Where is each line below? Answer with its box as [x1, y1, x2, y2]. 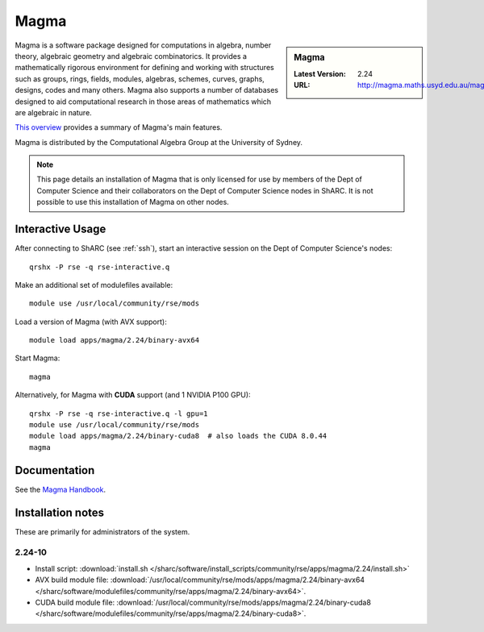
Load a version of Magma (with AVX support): [15, 317, 167, 326]
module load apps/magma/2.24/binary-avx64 [29, 335, 200, 345]
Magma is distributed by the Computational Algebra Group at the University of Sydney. [15, 137, 302, 147]
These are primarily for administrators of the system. [15, 526, 190, 536]
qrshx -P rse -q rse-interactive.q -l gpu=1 [29, 409, 209, 418]
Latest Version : [294, 69, 346, 78]
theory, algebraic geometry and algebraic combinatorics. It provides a [15, 51, 248, 60]
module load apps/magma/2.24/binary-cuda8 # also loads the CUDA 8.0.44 [29, 431, 328, 441]
